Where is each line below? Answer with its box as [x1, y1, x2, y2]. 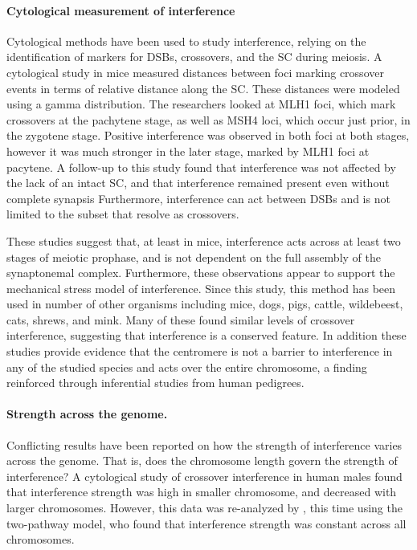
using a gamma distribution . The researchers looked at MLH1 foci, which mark [6, 96, 396, 112]
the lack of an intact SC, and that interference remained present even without [6, 174, 390, 191]
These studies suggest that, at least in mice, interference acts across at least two [6, 232, 401, 249]
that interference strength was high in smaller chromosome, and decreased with [6, 483, 397, 500]
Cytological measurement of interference [6, 2, 235, 18]
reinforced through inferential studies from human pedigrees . [6, 374, 305, 391]
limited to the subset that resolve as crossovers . [6, 206, 239, 222]
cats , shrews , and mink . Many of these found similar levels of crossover [6, 311, 355, 328]
